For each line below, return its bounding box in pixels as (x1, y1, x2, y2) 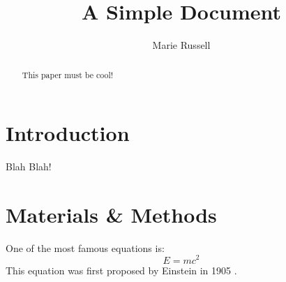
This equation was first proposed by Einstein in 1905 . (6, 262, 237, 277)
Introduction (6, 119, 130, 147)
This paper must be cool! (22, 68, 114, 80)
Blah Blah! (6, 159, 52, 174)
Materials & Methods (6, 200, 217, 228)
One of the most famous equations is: (6, 240, 165, 255)
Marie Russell (152, 38, 211, 52)
